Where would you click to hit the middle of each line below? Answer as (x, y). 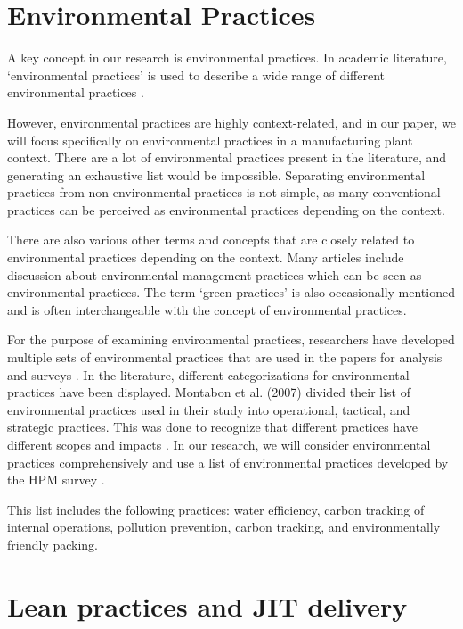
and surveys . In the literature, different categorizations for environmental (208, 374)
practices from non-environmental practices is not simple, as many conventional (224, 192)
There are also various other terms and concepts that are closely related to (211, 240)
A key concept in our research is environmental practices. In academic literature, (227, 58)
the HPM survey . (56, 480)
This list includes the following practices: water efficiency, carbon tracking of (216, 509)
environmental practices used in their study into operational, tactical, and (209, 409)
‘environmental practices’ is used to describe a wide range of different (196, 74)
